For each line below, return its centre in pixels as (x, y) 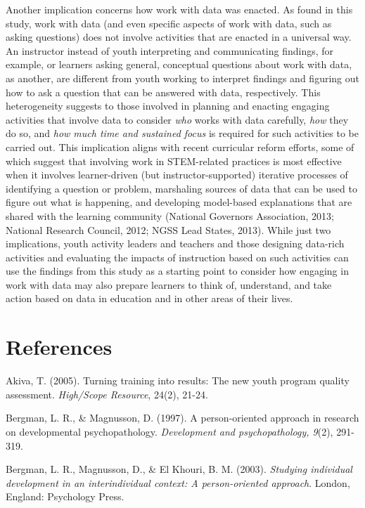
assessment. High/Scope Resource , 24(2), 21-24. (107, 394)
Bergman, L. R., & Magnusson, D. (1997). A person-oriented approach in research (182, 418)
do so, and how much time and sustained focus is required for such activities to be (182, 133)
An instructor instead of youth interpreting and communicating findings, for (170, 50)
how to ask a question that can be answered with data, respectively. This (163, 92)
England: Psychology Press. (65, 496)
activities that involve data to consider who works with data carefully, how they (177, 119)
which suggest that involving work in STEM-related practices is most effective (174, 161)
